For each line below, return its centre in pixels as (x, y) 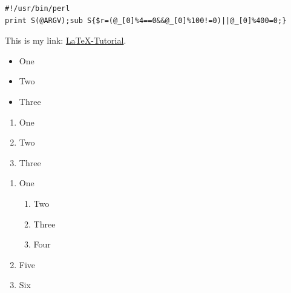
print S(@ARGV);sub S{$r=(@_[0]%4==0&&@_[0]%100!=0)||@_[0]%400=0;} (146, 20)
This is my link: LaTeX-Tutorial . (66, 40)
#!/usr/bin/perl (38, 8)
